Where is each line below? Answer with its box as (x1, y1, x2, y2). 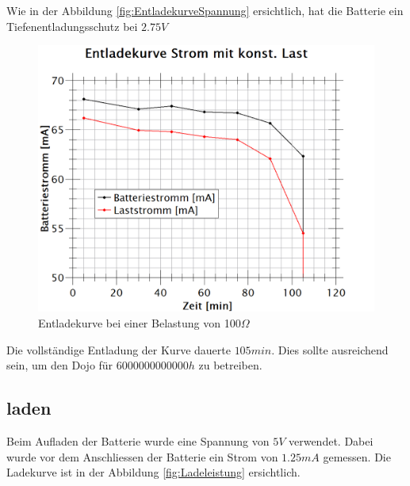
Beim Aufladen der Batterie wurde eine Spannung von (6, 432, 270, 449)
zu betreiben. (198, 357, 262, 373)
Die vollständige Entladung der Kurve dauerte (6, 341, 231, 358)
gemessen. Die (323, 448, 391, 465)
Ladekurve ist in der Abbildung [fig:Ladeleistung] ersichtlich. (6, 464, 301, 480)
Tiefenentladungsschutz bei (6, 17, 138, 34)
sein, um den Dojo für (6, 357, 113, 373)
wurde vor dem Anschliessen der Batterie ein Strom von (6, 448, 278, 465)
